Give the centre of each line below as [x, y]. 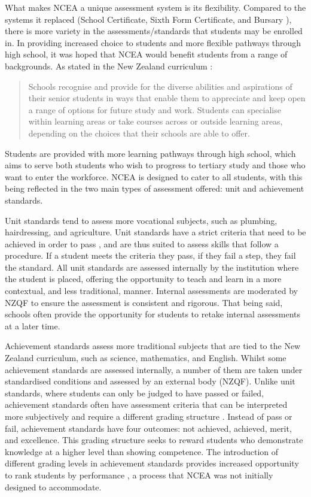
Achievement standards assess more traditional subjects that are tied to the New [153, 346]
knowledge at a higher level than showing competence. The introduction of [142, 451]
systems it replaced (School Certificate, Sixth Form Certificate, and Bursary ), [148, 19]
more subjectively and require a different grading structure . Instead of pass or [149, 416]
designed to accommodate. [53, 487]
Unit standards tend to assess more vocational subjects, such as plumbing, [141, 220]
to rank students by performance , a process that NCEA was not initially [139, 475]
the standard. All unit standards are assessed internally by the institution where [152, 267]
